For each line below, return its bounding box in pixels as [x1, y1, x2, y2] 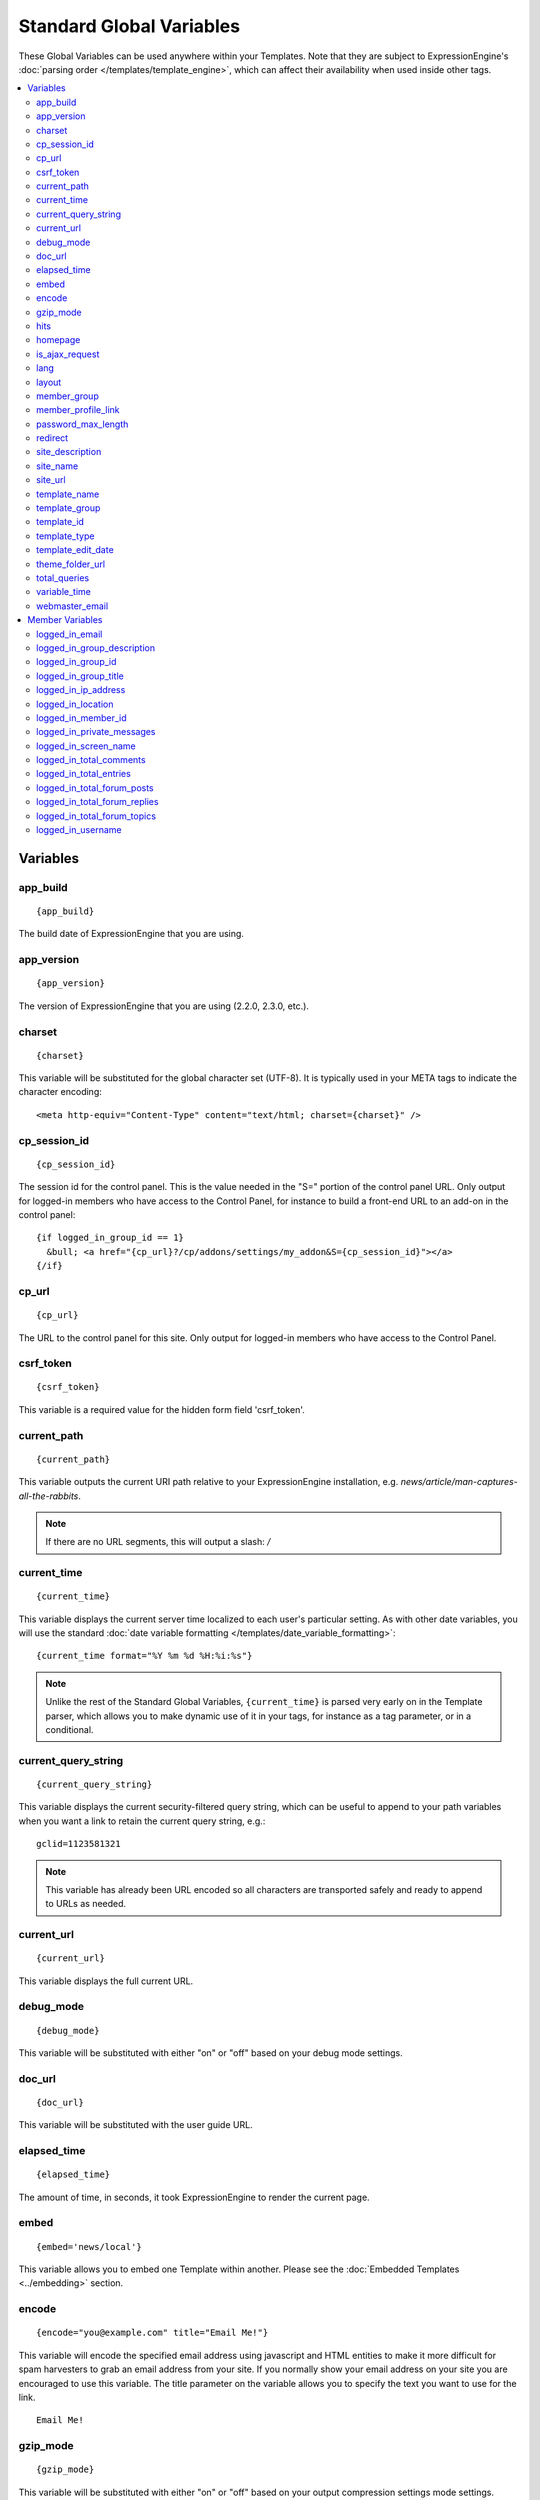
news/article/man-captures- [400, 1476, 519, 1488]
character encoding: [18, 1086, 102, 1098]
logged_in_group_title [36, 670, 124, 682]
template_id [36, 516, 85, 528]
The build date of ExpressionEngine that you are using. [18, 928, 245, 940]
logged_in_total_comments [36, 754, 146, 766]
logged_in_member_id [36, 711, 127, 724]
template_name [36, 488, 100, 500]
